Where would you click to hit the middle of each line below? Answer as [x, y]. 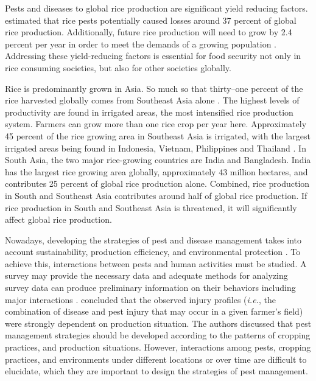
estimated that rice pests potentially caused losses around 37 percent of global [151, 20]
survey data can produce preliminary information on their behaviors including [150, 288]
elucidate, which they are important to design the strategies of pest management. [156, 371]
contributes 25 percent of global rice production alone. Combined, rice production [157, 184]
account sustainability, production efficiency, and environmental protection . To [153, 252]
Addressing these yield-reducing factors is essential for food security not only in [153, 56]
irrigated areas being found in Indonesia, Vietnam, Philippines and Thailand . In [156, 148]
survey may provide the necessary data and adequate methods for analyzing [146, 275]
